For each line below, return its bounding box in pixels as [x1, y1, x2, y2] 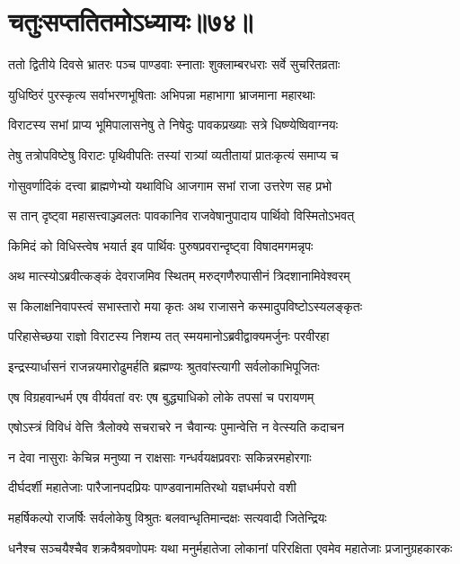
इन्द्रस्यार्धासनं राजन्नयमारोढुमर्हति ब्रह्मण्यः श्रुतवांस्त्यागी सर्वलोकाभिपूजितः [8, 357, 320, 376]
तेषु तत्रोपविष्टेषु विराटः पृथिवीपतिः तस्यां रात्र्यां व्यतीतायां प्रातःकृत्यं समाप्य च [8, 145, 339, 164]
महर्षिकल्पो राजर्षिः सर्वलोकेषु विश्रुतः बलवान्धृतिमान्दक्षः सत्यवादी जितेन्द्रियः [8, 508, 327, 527]
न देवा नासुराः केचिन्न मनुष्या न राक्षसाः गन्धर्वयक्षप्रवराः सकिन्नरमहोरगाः [8, 447, 312, 466]
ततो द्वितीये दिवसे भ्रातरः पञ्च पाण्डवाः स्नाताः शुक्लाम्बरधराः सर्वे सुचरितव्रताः [8, 55, 341, 74]
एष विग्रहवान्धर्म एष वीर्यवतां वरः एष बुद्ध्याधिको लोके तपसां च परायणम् [8, 387, 314, 406]
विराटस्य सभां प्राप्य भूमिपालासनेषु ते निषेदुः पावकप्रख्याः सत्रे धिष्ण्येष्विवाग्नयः [8, 115, 339, 134]
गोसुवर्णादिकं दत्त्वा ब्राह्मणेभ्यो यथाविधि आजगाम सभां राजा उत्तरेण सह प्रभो [8, 175, 332, 194]
